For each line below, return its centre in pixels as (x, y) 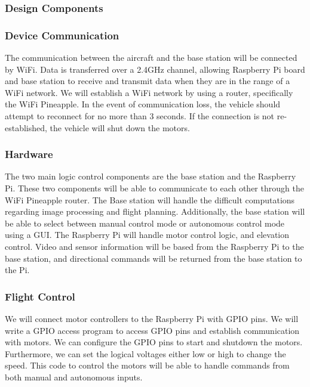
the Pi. (17, 270)
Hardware (29, 154)
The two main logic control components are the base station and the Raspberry (151, 176)
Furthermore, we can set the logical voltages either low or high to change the (145, 353)
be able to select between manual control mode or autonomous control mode (145, 223)
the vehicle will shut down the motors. (120, 127)
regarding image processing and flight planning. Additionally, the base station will (155, 211)
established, (26, 127)
